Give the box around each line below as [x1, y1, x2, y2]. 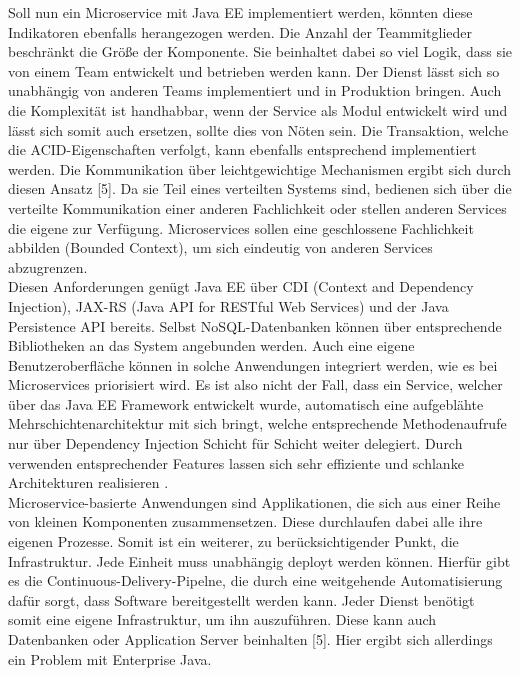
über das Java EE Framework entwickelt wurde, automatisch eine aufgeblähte [8, 393, 484, 414]
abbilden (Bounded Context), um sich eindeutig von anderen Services [8, 237, 433, 258]
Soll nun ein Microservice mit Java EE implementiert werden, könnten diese [8, 2, 473, 22]
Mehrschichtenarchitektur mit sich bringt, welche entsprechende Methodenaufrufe [8, 413, 507, 434]
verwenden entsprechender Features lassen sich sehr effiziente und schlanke [8, 452, 464, 473]
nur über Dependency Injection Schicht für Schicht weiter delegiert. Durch [8, 433, 463, 454]
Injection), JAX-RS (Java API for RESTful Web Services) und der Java [8, 295, 449, 316]
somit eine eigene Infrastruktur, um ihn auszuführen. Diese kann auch [8, 609, 437, 630]
